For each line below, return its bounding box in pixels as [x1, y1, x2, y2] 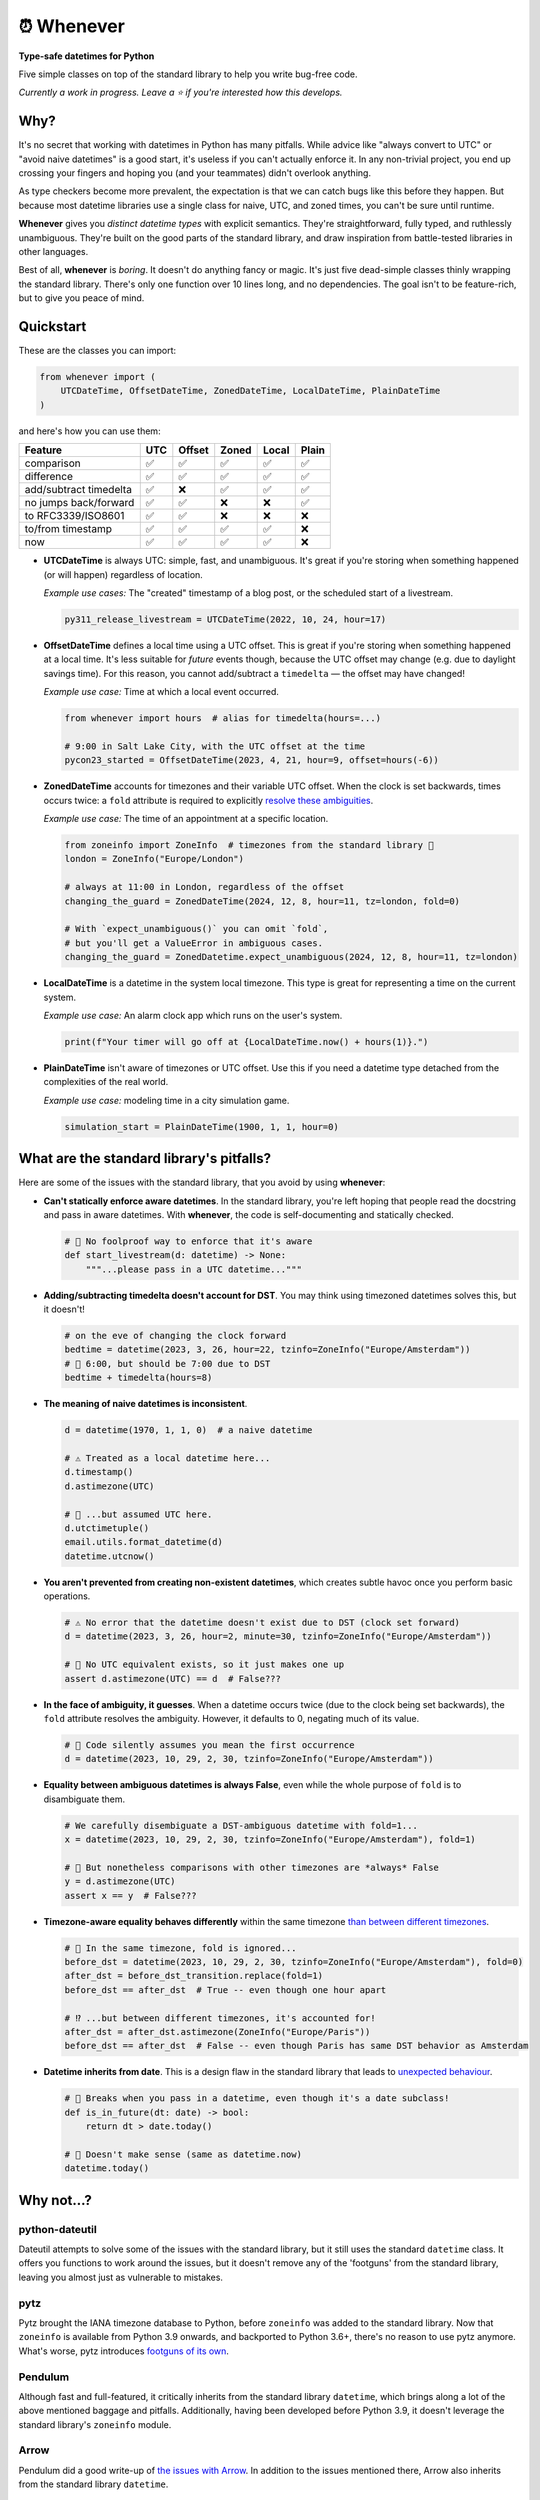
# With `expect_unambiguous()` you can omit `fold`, [64, 923, 329, 935]
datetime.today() [64, 2163, 150, 2174]
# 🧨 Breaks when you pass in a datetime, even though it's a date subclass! [64, 2093, 450, 2104]
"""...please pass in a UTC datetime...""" [85, 1263, 302, 1275]
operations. [43, 1590, 91, 1602]
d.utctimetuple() [64, 1522, 150, 1534]
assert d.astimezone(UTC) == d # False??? [64, 1673, 282, 1684]
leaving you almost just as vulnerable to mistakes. [18, 2271, 224, 2283]
